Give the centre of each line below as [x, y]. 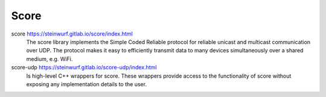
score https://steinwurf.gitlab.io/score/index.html [72, 34]
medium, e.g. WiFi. [50, 59]
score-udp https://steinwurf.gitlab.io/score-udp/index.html [84, 67]
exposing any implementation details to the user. [87, 84]
